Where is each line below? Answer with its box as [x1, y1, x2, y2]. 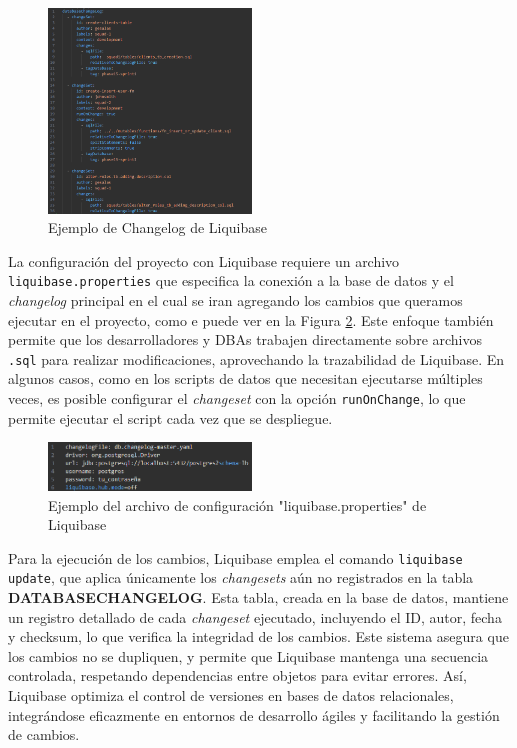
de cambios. [8, 724, 80, 745]
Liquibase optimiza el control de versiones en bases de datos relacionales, [8, 685, 454, 706]
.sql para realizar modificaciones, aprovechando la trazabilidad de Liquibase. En [8, 348, 505, 369]
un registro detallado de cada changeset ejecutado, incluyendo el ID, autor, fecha [8, 606, 502, 627]
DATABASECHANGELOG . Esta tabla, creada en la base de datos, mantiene [8, 587, 509, 608]
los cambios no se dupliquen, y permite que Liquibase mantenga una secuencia [8, 645, 489, 666]
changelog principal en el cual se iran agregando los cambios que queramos [8, 290, 463, 311]
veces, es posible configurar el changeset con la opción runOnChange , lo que [8, 388, 466, 409]
